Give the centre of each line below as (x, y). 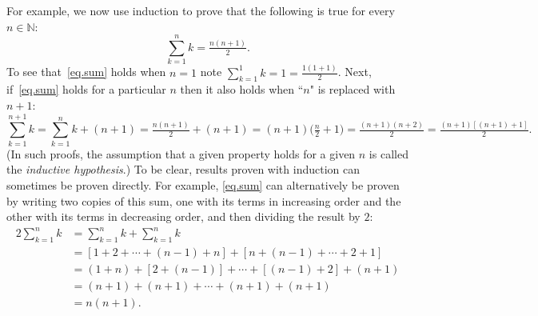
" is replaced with (353, 89)
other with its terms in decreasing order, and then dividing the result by (183, 216)
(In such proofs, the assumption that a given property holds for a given (181, 153)
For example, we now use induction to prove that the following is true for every (201, 10)
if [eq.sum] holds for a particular (86, 89)
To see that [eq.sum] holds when (86, 72)
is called (389, 153)
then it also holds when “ (242, 89)
